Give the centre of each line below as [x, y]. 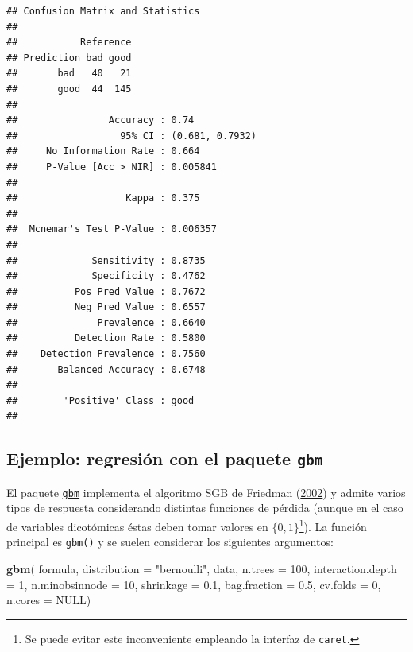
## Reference [69, 43]
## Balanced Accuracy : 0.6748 [106, 369]
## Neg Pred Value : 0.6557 [106, 307]
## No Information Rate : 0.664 [103, 151]
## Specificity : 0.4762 [106, 276]
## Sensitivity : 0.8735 [106, 260]
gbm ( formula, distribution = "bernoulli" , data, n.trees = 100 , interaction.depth [202, 568]
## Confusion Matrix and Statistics [103, 11]
